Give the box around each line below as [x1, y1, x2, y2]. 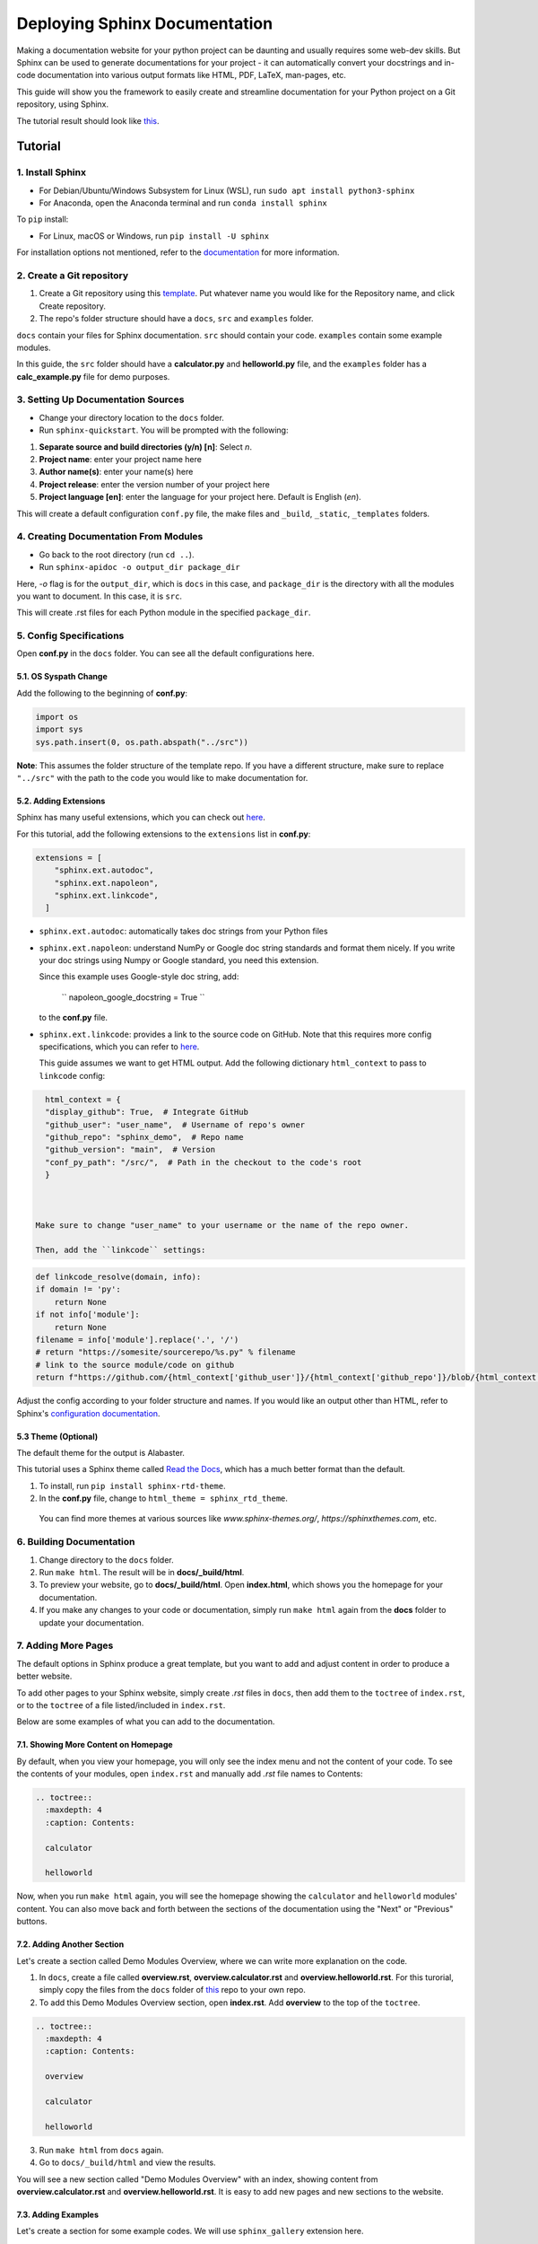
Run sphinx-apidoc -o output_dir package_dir [39, 562, 241, 573]
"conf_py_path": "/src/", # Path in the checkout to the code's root [45, 1157, 362, 1167]
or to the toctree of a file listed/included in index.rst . [16, 1699, 226, 1710]
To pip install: [16, 214, 69, 224]
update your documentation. [39, 1617, 144, 1628]
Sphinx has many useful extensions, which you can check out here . [16, 812, 266, 823]
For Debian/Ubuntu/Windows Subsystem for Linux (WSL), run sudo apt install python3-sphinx [39, 185, 415, 196]
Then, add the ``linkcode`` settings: [35, 1245, 206, 1256]
